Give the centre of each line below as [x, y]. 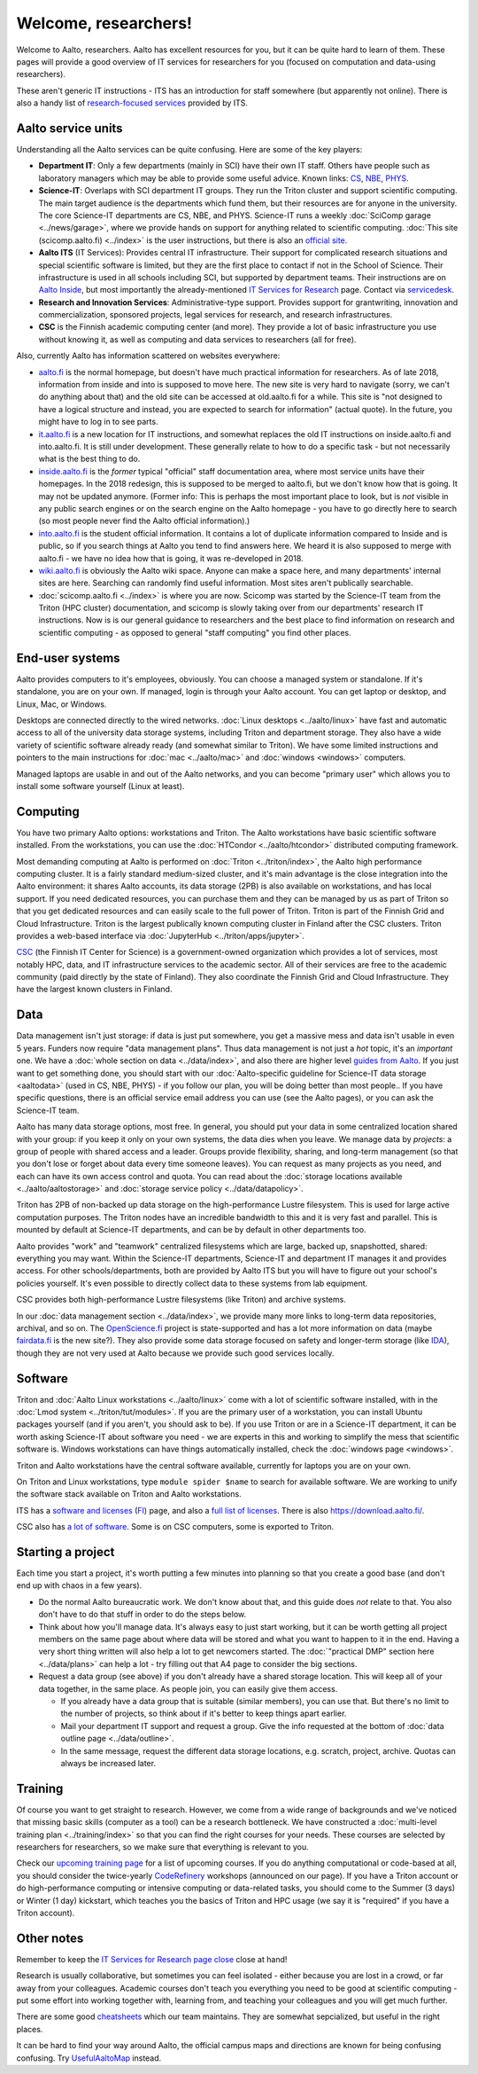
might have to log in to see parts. [98, 422]
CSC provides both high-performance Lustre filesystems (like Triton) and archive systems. [181, 1300]
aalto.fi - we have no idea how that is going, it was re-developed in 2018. [171, 558]
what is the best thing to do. [89, 459]
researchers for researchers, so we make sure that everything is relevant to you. [162, 1847]
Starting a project [66, 1552]
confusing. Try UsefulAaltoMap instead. [89, 2058]
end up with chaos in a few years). [79, 1585]
